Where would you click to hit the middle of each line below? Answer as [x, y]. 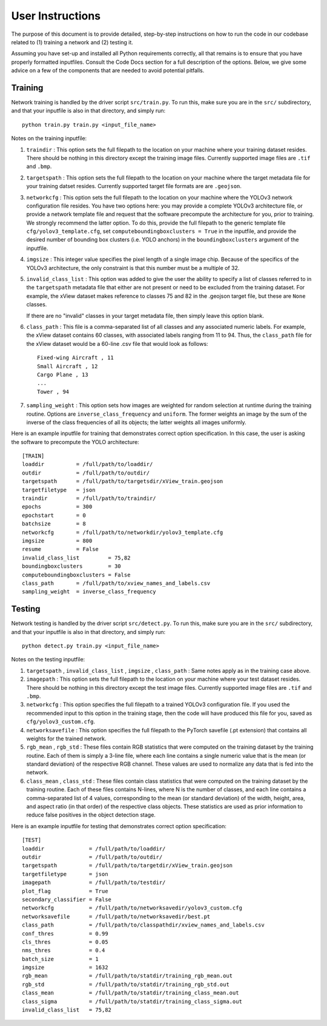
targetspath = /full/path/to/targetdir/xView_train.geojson [127, 866]
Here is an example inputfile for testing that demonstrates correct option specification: [119, 826]
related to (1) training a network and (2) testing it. [72, 42]
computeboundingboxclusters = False [76, 575]
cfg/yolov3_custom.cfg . [61, 721]
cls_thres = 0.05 [65, 942]
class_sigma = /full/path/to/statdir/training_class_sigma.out [132, 1001]
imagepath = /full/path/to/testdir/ [94, 883]
